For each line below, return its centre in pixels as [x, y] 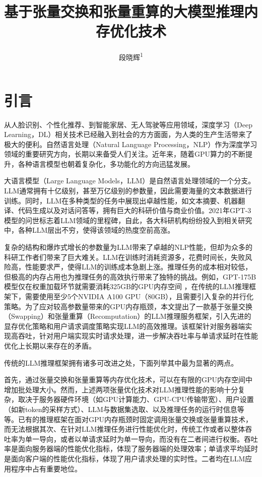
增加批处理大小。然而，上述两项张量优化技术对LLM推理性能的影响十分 [121, 389]
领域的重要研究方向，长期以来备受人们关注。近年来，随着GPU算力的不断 [125, 154]
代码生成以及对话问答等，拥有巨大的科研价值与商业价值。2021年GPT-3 [135, 210]
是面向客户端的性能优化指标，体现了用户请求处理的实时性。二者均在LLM [125, 458]
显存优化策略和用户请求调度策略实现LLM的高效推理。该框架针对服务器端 [125, 326]
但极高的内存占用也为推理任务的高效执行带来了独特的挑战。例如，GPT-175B [130, 276]
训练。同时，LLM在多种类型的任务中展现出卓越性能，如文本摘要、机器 [121, 200]
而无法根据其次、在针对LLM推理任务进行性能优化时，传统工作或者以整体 [125, 429]
